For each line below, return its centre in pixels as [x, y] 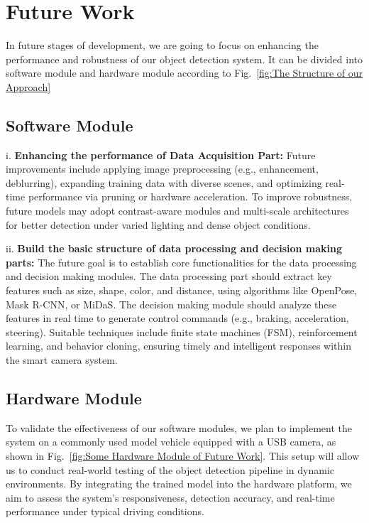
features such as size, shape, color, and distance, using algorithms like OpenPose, [182, 290]
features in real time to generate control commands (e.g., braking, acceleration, [177, 318]
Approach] [28, 86]
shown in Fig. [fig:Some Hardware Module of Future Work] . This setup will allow [183, 455]
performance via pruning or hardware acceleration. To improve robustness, [190, 196]
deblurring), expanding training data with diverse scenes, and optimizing [164, 182]
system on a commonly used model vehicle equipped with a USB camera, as [171, 442]
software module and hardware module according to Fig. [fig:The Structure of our [184, 73]
